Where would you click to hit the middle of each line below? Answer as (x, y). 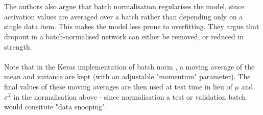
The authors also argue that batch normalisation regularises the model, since (124, 6)
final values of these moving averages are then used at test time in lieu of (118, 86)
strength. (18, 46)
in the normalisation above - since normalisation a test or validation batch (129, 96)
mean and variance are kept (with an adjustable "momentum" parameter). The (127, 76)
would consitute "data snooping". (56, 107)
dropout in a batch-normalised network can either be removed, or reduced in (124, 36)
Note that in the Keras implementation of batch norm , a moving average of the (129, 66)
